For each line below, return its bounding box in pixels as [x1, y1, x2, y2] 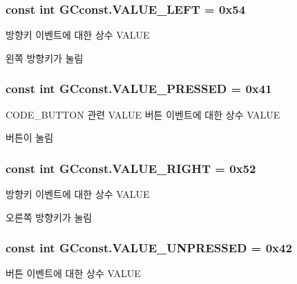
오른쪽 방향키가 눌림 [6, 210, 93, 224]
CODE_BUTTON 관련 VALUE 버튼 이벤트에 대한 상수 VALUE [6, 107, 280, 121]
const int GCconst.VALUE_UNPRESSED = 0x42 [6, 239, 292, 256]
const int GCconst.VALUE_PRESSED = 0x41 [6, 80, 272, 97]
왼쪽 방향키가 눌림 [6, 50, 84, 65]
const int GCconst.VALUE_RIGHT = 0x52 [6, 159, 256, 176]
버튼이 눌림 [6, 130, 54, 145]
